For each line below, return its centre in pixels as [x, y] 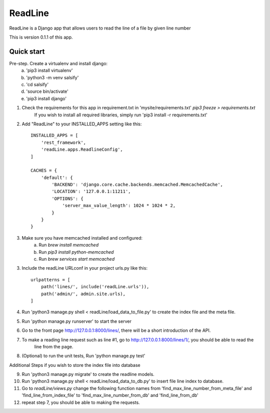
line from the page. [54, 346]
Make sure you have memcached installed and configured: [82, 238]
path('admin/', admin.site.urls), [83, 294]
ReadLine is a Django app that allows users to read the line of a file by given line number [100, 28]
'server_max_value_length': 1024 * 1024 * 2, [119, 206]
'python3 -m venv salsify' [52, 77]
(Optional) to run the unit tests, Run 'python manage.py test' [83, 356]
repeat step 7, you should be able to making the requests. [81, 402]
